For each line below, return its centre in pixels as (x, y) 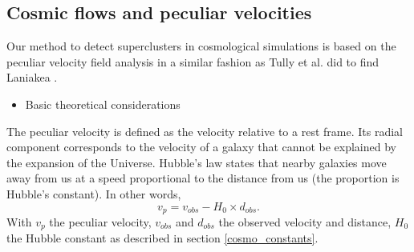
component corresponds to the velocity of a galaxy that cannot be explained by (201, 147)
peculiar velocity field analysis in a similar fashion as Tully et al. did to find (193, 61)
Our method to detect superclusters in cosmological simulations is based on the (201, 46)
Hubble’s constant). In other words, (94, 193)
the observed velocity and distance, (305, 222)
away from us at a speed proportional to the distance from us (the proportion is (203, 178)
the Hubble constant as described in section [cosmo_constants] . (162, 238)
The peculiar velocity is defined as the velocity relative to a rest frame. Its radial (205, 131)
